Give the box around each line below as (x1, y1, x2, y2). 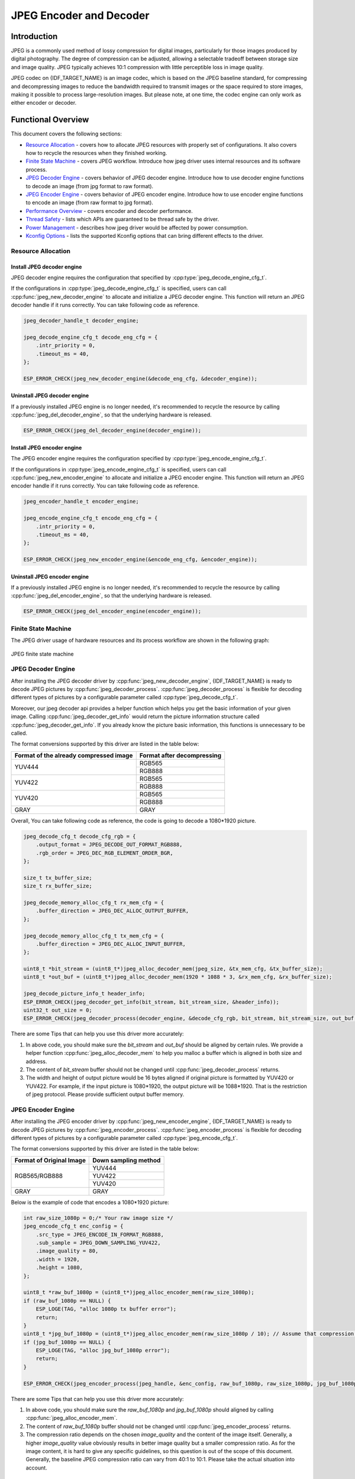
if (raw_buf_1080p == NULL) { (23, 1297, 111, 1304)
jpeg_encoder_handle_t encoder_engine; (23, 498, 139, 505)
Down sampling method (92, 1156, 161, 1164)
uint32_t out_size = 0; (23, 1007, 93, 1014)
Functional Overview (11, 115, 89, 125)
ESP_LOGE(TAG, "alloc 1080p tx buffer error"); (35, 1306, 177, 1313)
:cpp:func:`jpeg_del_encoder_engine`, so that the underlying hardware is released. (11, 592, 212, 599)
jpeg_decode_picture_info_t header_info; (23, 990, 146, 997)
